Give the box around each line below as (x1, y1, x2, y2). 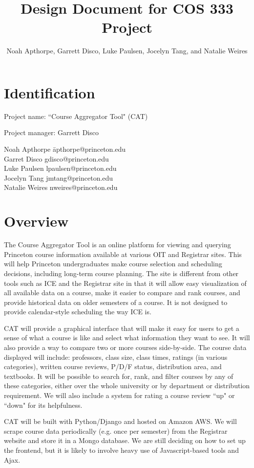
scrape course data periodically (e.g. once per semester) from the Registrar (4, 425, 228, 436)
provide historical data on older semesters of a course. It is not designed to (4, 297, 228, 307)
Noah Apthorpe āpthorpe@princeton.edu (4, 144, 126, 154)
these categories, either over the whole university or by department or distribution (4, 380, 250, 391)
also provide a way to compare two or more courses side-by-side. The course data (4, 342, 247, 352)
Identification (4, 82, 95, 102)
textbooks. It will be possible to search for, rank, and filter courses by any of (4, 371, 233, 381)
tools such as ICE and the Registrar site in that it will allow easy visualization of (4, 278, 247, 288)
